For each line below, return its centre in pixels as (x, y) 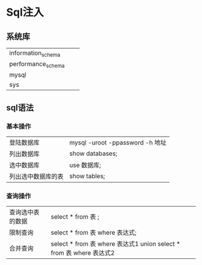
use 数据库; (85, 165)
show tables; (87, 176)
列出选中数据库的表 (37, 176)
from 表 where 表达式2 (83, 253)
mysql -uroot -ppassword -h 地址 (118, 143)
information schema (35, 54)
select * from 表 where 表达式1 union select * (115, 244)
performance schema (37, 64)
